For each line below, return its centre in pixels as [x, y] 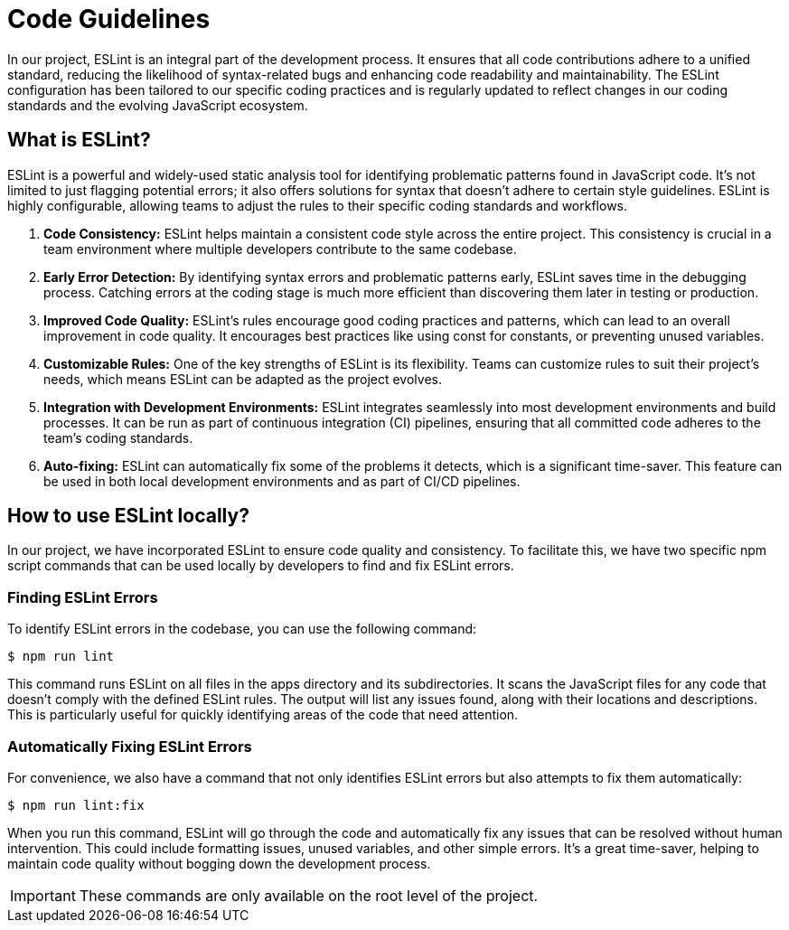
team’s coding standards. [118, 437]
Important [43, 895]
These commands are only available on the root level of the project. [309, 895]
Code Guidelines [109, 19]
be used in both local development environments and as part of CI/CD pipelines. [282, 481]
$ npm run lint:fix [76, 805]
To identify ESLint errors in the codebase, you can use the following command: [242, 629]
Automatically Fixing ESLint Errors [130, 746]
